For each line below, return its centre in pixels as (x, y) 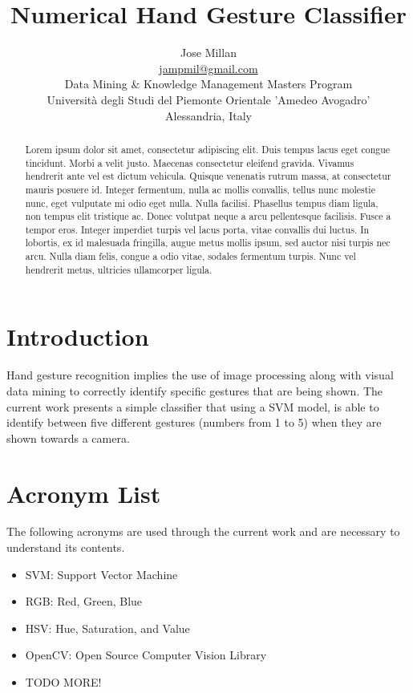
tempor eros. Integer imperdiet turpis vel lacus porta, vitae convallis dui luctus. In (197, 229)
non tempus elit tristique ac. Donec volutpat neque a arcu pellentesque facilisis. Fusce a (208, 216)
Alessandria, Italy (209, 115)
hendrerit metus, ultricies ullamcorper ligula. (119, 269)
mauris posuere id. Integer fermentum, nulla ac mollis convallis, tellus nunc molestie (200, 189)
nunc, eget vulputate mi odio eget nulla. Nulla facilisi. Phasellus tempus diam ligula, (202, 203)
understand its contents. (66, 547)
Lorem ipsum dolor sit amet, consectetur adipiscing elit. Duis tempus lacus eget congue (208, 149)
